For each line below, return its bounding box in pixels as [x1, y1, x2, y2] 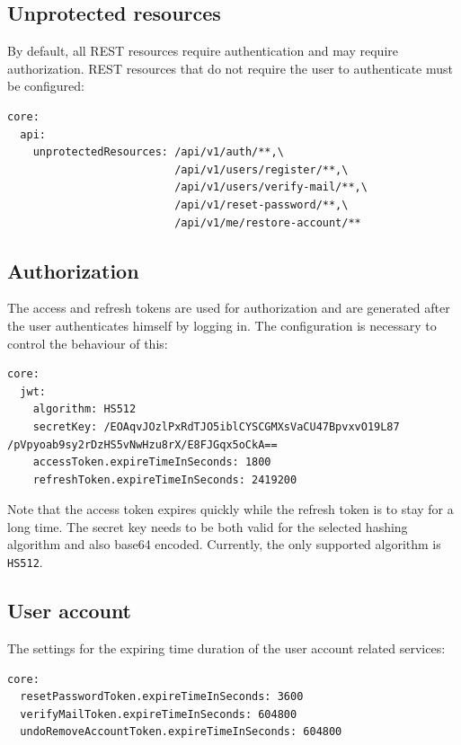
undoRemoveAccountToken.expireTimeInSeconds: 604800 [20, 725, 342, 739]
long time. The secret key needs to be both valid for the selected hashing [7, 517, 408, 536]
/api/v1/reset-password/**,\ [174, 198, 349, 211]
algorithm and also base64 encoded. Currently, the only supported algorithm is [7, 535, 441, 554]
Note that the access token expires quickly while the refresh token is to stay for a [7, 500, 454, 519]
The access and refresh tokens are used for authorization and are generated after [7, 298, 450, 317]
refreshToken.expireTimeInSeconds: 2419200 [32, 473, 297, 486]
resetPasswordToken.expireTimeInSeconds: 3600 [20, 690, 304, 704]
